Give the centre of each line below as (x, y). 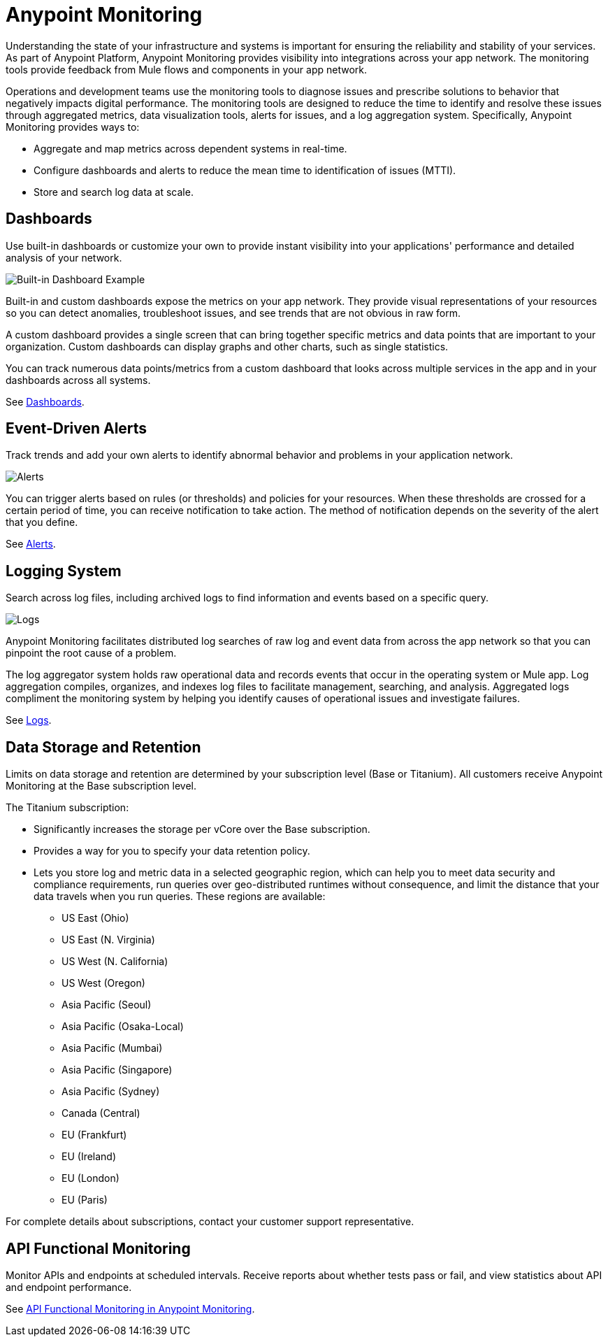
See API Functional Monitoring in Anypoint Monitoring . (130, 1308)
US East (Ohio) (95, 918)
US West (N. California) (115, 962)
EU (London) (91, 1178)
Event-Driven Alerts (77, 429)
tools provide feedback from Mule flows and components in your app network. (186, 69)
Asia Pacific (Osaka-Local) (123, 1027)
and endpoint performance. (69, 1287)
